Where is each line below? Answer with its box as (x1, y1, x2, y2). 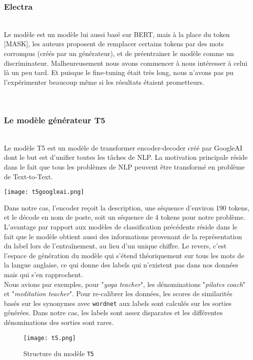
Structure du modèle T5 (23, 348, 94, 359)
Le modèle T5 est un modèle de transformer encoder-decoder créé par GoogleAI (4, 142, 243, 152)
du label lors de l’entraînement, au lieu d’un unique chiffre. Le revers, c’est (4, 241, 227, 251)
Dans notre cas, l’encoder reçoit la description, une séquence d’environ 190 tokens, (4, 202, 250, 212)
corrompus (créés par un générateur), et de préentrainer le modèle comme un (4, 48, 234, 58)
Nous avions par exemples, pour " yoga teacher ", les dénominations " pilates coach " (4, 279, 246, 289)
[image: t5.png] (23, 334, 76, 341)
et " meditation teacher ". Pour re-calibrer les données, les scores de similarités (4, 288, 233, 299)
